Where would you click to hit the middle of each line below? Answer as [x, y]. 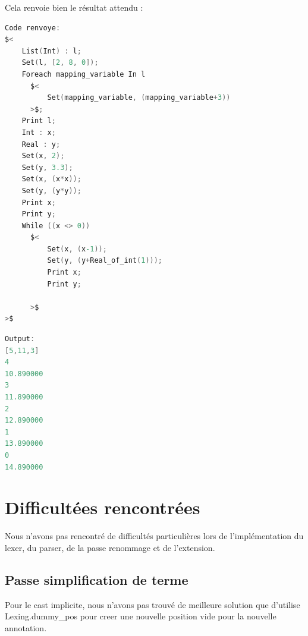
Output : [20, 339]
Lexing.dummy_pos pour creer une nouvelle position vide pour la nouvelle [141, 616]
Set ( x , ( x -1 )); [77, 249]
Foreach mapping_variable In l [84, 74]
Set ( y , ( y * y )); [51, 191]
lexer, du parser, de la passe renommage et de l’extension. [110, 547]
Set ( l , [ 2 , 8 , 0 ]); [60, 63]
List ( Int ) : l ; [51, 51]
